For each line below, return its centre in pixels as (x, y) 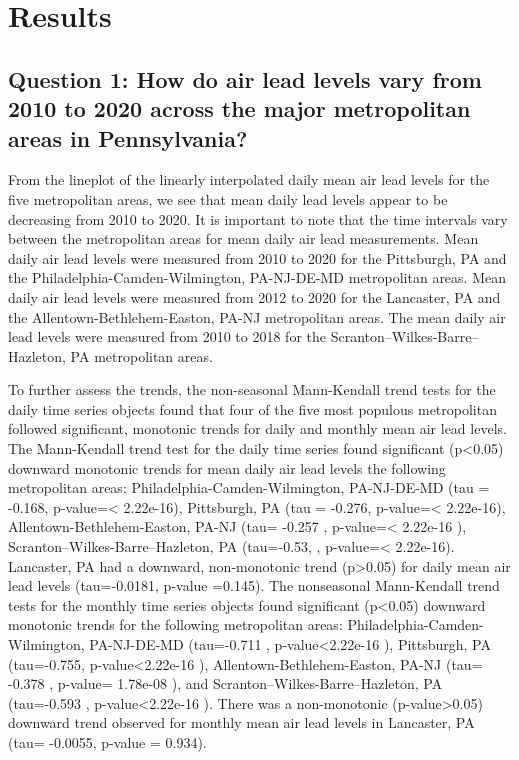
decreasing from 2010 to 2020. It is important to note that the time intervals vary (258, 218)
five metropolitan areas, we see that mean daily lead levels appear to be (228, 198)
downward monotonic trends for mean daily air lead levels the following (227, 467)
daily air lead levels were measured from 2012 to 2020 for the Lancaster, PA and (254, 296)
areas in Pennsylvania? (128, 137)
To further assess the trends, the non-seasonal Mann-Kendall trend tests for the (252, 389)
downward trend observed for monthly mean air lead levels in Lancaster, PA (241, 722)
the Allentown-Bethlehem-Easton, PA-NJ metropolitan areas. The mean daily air (257, 316)
